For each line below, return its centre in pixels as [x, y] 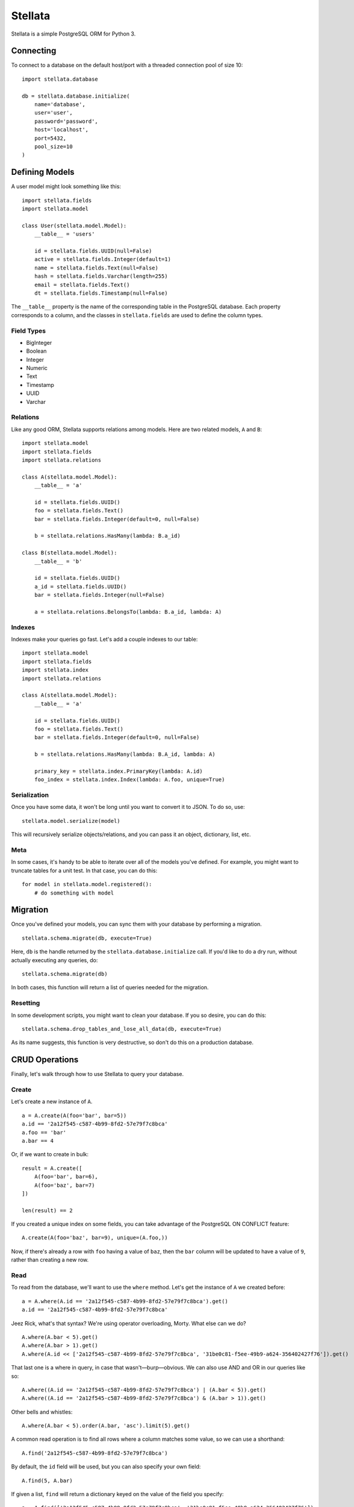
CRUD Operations [45, 1060]
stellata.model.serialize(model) [71, 821]
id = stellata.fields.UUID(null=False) [93, 251]
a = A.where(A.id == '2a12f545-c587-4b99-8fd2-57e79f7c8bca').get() [125, 1301]
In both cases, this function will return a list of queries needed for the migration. [110, 987]
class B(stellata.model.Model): [70, 553]
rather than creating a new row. [50, 1260]
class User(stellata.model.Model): [74, 225]
